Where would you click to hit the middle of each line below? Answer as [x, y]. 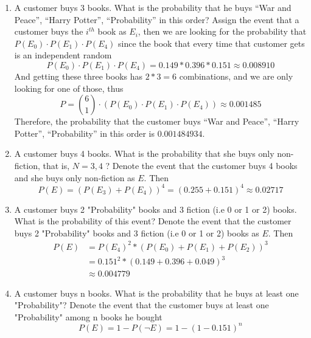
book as [112, 31]
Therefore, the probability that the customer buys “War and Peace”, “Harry [157, 121]
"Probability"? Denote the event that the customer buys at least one [142, 305]
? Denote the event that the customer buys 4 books [201, 165]
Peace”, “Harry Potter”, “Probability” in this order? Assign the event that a [157, 19]
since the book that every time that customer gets [211, 43]
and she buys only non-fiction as [75, 177]
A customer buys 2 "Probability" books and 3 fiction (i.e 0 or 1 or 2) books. [155, 209]
